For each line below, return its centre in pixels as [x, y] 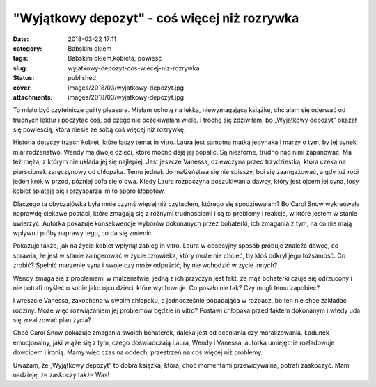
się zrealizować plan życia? [52, 320]
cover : [23, 88]
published [82, 78]
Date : [21, 39]
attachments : [33, 97]
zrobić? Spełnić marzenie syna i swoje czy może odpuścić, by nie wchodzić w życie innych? [145, 265]
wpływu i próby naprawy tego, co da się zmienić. [83, 232]
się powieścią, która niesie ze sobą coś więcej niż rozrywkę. [99, 129]
